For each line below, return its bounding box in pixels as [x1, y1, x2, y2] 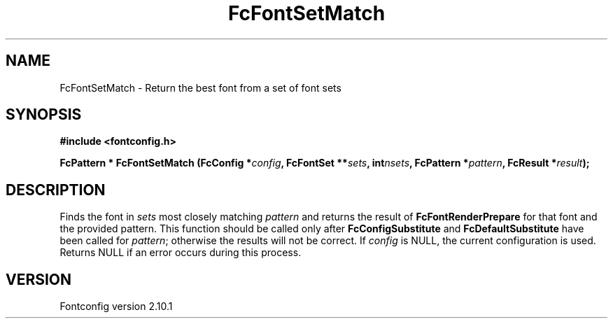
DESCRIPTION [6, 181, 106, 199]
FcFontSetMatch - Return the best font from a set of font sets [59, 81, 341, 94]
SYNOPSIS [6, 106, 82, 124]
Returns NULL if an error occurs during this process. [59, 246, 302, 259]
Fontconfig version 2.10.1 [59, 300, 173, 313]
